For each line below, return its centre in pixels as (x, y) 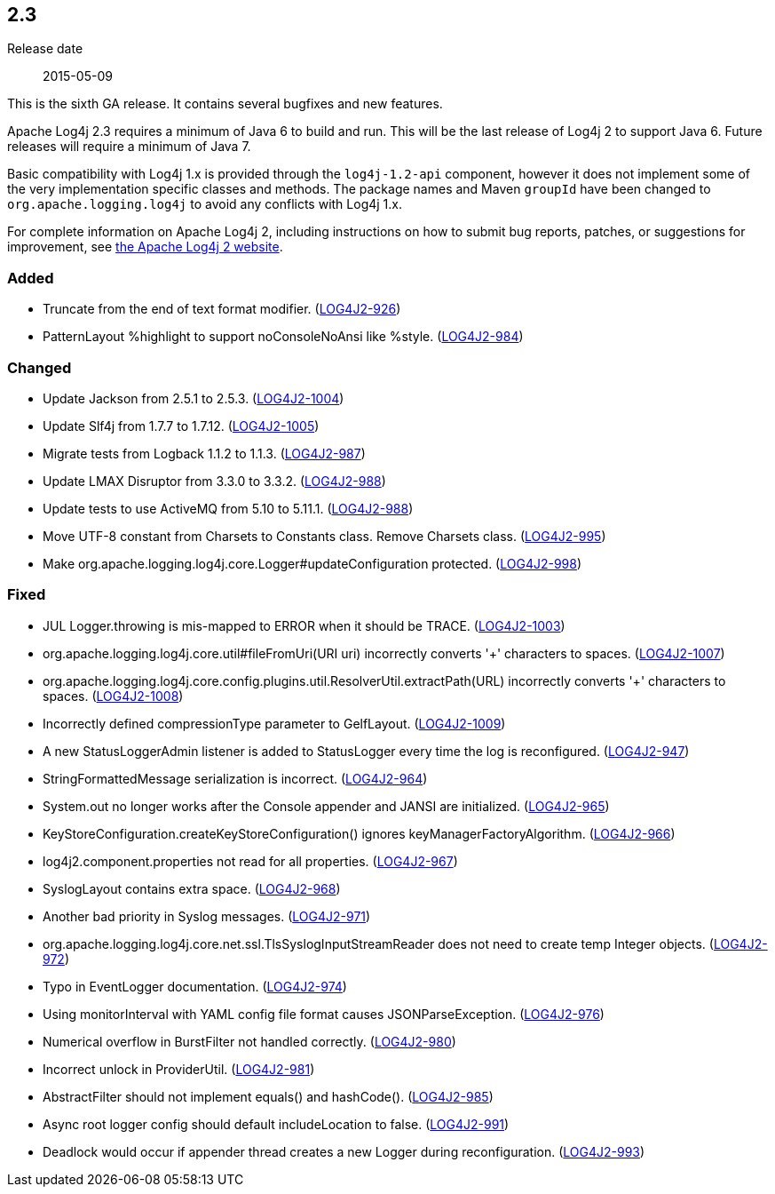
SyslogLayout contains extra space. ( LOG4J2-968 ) (192, 888)
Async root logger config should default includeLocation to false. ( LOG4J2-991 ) (276, 1124)
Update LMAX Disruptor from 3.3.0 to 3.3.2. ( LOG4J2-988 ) (214, 481)
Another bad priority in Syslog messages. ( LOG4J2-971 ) (207, 916)
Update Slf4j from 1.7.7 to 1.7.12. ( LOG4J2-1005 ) (181, 426)
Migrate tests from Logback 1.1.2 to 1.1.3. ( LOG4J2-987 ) (204, 453)
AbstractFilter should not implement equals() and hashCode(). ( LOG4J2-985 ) (268, 1096)
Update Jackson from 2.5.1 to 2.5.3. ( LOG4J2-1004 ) (194, 398)
